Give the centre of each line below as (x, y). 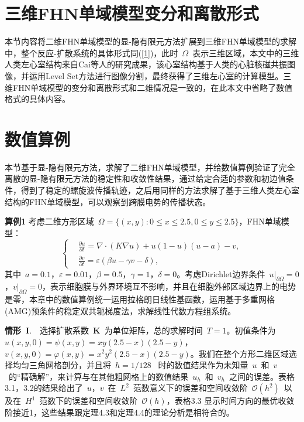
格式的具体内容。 (37, 99)
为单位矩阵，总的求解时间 (153, 330)
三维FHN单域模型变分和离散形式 (132, 13)
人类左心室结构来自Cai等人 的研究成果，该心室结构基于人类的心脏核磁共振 (146, 64)
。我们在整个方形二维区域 (239, 353)
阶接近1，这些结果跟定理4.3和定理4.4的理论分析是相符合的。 (120, 412)
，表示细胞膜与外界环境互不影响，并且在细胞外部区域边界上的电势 (169, 286)
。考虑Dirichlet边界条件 (221, 273)
